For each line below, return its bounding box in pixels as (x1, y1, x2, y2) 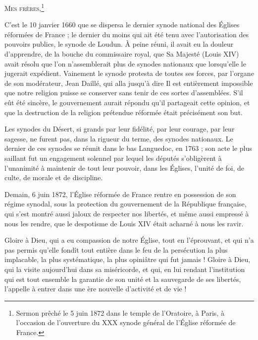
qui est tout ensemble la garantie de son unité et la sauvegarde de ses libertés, (4, 273, 241, 284)
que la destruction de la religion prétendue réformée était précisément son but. (4, 107, 243, 117)
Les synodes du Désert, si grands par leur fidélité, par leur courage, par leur (4, 124, 235, 134)
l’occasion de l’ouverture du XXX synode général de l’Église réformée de (16, 317, 236, 328)
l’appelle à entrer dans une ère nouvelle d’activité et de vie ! (4, 283, 187, 294)
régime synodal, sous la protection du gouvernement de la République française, (4, 199, 247, 209)
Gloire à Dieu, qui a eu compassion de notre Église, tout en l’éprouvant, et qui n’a (4, 235, 254, 245)
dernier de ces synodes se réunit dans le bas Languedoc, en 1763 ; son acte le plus (4, 143, 252, 153)
